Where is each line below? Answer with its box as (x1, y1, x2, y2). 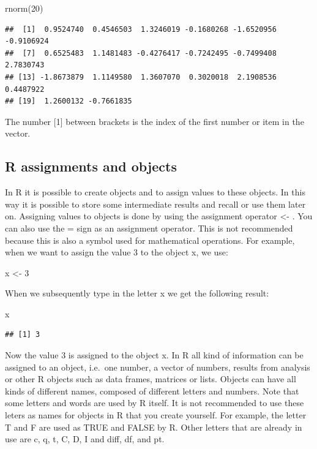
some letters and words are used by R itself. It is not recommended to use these (5, 396, 304, 409)
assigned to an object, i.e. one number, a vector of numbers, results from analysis (5, 360, 310, 373)
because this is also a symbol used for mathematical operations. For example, (5, 233, 295, 246)
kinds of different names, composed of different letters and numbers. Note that (5, 384, 299, 397)
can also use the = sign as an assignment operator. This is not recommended (5, 221, 293, 234)
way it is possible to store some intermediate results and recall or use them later (5, 197, 306, 210)
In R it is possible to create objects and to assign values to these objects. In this (5, 186, 305, 198)
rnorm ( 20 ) (5, 2, 43, 14)
